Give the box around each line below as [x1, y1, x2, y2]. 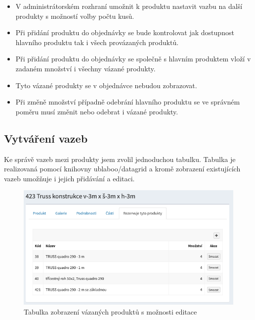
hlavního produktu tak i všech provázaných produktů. [15, 37, 179, 47]
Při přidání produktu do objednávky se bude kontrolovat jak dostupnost [15, 27, 234, 38]
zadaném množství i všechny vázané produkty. [15, 63, 156, 73]
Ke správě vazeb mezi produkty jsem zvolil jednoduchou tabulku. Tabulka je [4, 154, 236, 164]
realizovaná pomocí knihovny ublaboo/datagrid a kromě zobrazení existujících [4, 163, 241, 174]
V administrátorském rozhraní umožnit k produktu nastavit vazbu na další [15, 1, 243, 11]
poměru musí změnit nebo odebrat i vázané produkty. [15, 106, 178, 116]
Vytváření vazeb [4, 130, 88, 146]
